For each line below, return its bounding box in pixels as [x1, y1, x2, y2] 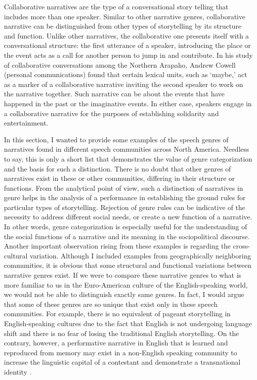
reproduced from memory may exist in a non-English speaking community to [4, 347, 237, 357]
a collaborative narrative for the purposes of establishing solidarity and [4, 108, 219, 118]
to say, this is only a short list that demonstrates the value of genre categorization [4, 153, 253, 164]
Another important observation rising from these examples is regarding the [4, 241, 231, 251]
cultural [4, 250, 28, 260]
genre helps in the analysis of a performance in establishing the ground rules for [4, 192, 246, 203]
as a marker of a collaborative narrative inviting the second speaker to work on [4, 79, 243, 89]
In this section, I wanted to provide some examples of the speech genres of [4, 134, 229, 144]
